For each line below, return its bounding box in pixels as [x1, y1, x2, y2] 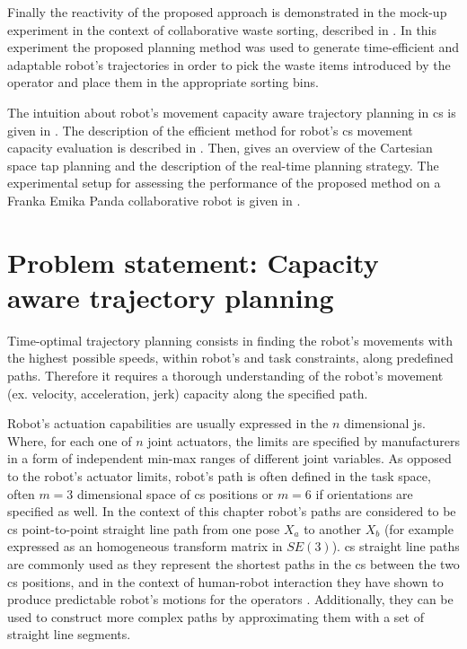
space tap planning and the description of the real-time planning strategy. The [7, 155, 439, 174]
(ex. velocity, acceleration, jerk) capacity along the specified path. [7, 383, 368, 402]
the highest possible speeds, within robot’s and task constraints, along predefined [7, 348, 454, 367]
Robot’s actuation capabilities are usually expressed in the [7, 414, 329, 433]
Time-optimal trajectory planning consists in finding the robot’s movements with [7, 330, 453, 349]
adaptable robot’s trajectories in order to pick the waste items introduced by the [7, 55, 451, 74]
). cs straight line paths [331, 537, 460, 556]
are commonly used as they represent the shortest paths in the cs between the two [7, 554, 460, 573]
